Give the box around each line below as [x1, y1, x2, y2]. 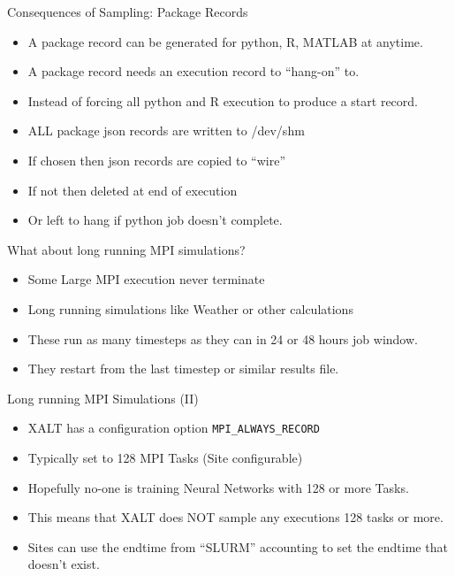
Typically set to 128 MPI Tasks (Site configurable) [27, 448, 303, 466]
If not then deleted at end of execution [27, 180, 238, 199]
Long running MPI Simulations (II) [7, 388, 199, 407]
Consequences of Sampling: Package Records [7, 3, 248, 20]
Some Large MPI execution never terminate [27, 270, 265, 288]
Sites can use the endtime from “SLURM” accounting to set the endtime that [27, 537, 448, 556]
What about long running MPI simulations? [7, 240, 246, 258]
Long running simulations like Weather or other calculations [27, 299, 353, 318]
